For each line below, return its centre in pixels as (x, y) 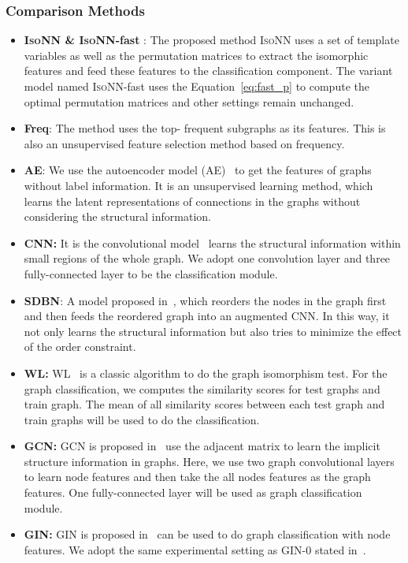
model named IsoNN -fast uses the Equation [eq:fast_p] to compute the (197, 86)
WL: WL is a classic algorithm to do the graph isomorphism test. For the (206, 373)
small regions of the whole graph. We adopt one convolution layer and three (207, 258)
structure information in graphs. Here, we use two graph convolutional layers (209, 461)
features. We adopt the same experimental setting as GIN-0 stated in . (195, 549)
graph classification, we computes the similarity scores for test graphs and (202, 388)
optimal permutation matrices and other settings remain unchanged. (189, 101)
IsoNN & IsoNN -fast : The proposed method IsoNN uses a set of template (211, 40)
